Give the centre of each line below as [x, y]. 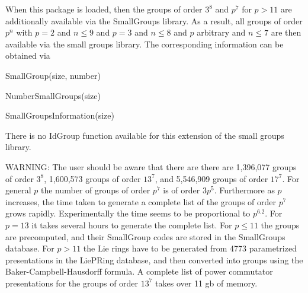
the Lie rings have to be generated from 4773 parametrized [190, 248]
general [18, 190]
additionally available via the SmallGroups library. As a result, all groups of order [154, 20]
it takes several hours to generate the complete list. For [132, 224]
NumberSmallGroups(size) [53, 95]
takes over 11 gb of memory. [206, 283]
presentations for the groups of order [72, 283]
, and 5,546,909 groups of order [211, 178]
